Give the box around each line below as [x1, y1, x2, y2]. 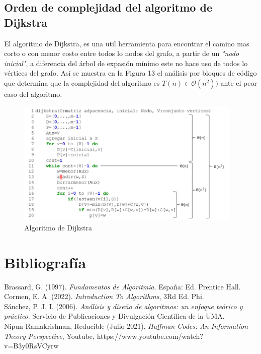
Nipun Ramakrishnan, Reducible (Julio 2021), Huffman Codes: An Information [4, 321, 248, 331]
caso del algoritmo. [4, 88, 62, 99]
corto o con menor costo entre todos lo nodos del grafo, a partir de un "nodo [4, 48, 239, 58]
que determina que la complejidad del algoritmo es [4, 77, 160, 88]
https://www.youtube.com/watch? [97, 330, 203, 341]
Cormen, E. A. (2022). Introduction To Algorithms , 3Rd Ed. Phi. [4, 291, 204, 302]
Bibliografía [4, 252, 86, 272]
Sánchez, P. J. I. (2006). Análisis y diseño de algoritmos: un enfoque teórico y [4, 301, 243, 311]
